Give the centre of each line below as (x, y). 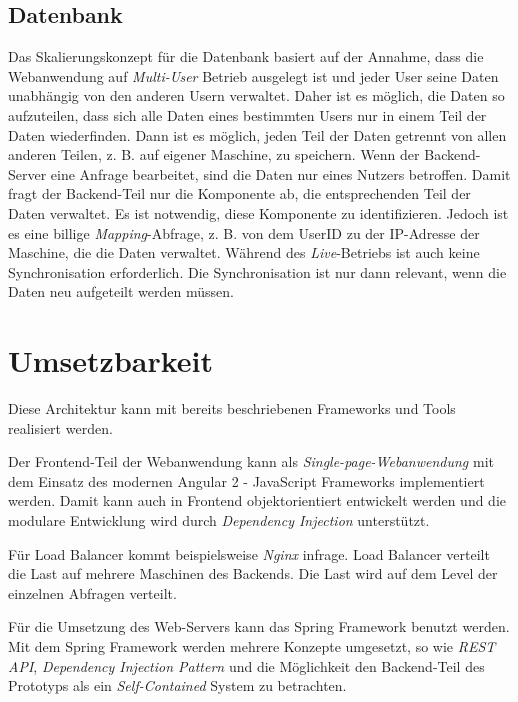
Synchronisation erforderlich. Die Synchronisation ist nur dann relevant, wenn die (257, 271)
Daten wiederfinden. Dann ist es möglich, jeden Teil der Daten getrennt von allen (257, 134)
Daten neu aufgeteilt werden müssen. (121, 291)
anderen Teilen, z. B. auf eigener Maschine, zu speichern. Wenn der (214, 154)
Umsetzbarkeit (111, 360)
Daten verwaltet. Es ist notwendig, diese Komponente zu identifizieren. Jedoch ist (258, 212)
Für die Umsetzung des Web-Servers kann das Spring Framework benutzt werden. (259, 626)
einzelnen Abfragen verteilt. (92, 592)
